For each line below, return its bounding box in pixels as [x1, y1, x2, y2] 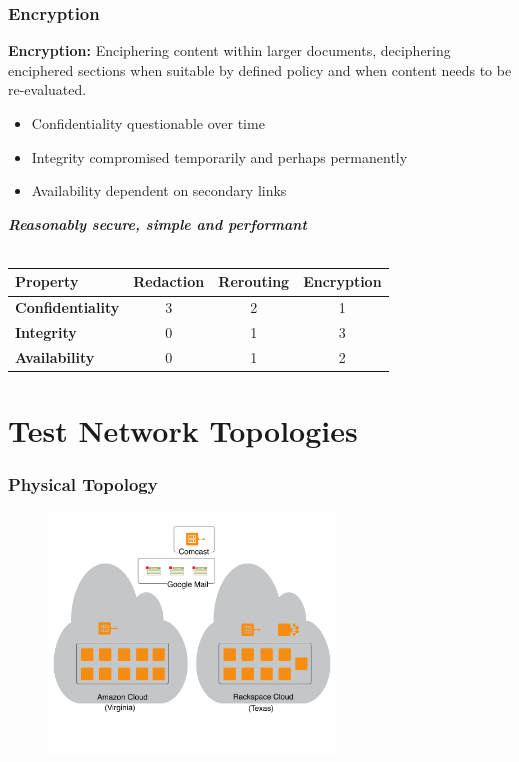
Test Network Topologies [8, 410, 358, 451]
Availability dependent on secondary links [31, 180, 287, 201]
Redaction [133, 271, 205, 292]
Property [15, 271, 79, 292]
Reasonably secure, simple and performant [8, 213, 307, 234]
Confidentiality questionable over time [31, 113, 265, 133]
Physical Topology [8, 472, 158, 497]
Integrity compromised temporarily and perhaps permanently [31, 146, 408, 167]
